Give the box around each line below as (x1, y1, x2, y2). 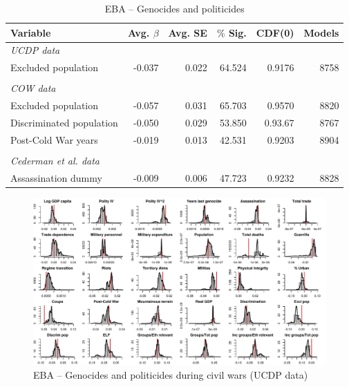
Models (303, 25, 339, 39)
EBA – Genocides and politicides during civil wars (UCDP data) (33, 367, 308, 381)
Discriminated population (10, 115, 118, 130)
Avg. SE (168, 25, 207, 39)
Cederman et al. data (10, 153, 100, 167)
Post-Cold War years (10, 132, 98, 147)
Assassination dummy (10, 170, 102, 185)
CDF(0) (256, 25, 294, 39)
